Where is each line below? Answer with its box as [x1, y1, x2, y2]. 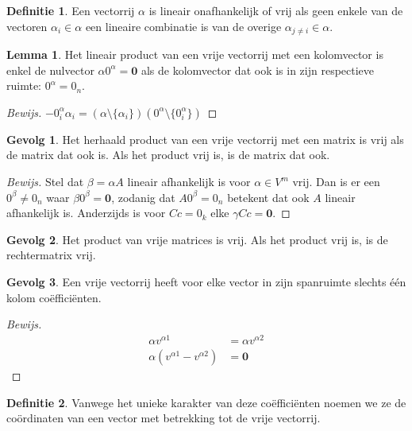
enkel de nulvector [6, 61, 94, 78]
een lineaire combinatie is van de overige [85, 17, 282, 34]
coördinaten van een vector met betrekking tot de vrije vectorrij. [6, 410, 321, 426]
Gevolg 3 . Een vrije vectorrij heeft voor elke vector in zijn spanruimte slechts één [6, 273, 406, 289]
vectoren [6, 17, 48, 34]
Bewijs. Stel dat [6, 173, 84, 190]
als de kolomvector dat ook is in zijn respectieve [141, 61, 375, 78]
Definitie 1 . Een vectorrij [6, 2, 135, 18]
